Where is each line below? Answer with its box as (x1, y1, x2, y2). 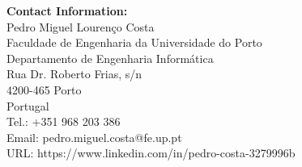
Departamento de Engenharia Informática (6, 49, 214, 66)
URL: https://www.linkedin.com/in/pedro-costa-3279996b (6, 144, 296, 161)
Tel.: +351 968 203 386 (6, 113, 121, 130)
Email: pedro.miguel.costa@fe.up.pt (6, 128, 182, 145)
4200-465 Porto (6, 81, 82, 98)
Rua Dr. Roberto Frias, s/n (6, 65, 142, 82)
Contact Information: (6, 2, 128, 19)
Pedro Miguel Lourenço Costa (6, 18, 155, 35)
